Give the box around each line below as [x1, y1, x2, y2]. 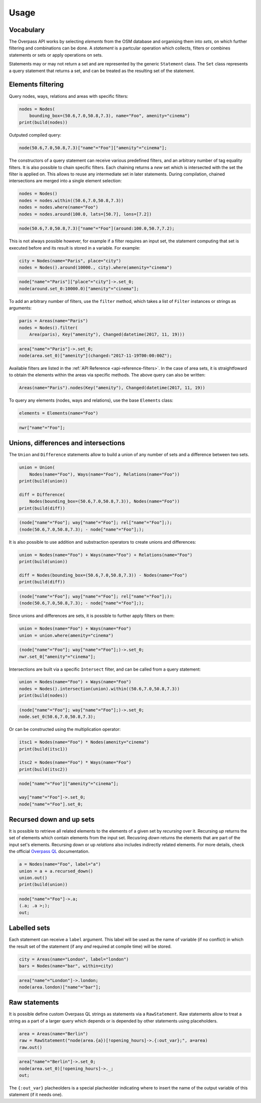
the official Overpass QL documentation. [9, 849, 90, 854]
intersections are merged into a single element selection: [9, 178, 122, 184]
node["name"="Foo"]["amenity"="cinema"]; [19, 781, 119, 787]
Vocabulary [9, 26, 45, 34]
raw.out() [19, 1044, 43, 1050]
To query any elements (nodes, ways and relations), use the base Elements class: [9, 397, 174, 403]
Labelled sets [9, 924, 50, 932]
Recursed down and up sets [9, 815, 95, 823]
